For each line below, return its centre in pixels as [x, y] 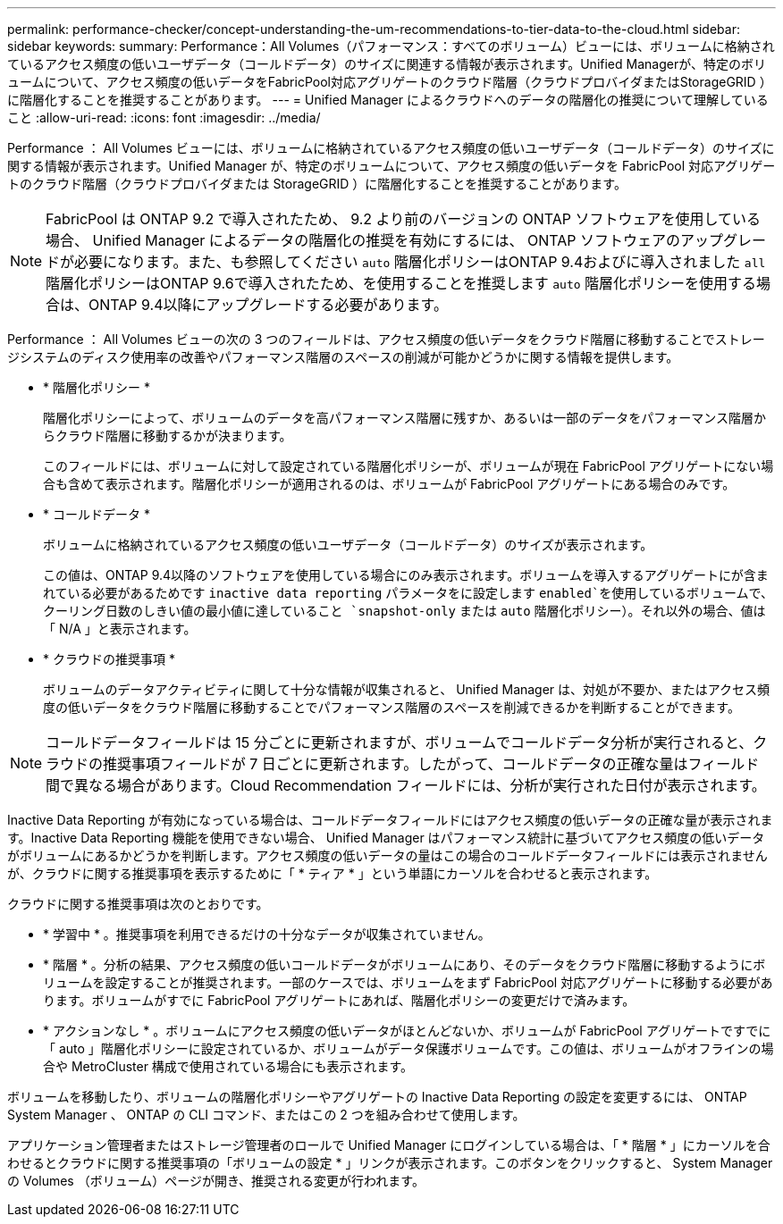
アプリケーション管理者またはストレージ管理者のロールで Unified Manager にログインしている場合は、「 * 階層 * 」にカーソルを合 [389, 1145]
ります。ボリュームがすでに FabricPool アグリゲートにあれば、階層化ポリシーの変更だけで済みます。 [339, 1000]
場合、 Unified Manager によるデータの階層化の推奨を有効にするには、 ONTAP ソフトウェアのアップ [384, 240]
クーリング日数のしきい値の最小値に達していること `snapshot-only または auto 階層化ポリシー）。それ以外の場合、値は [404, 611]
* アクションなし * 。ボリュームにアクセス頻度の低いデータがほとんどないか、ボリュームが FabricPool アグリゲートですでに [407, 1031]
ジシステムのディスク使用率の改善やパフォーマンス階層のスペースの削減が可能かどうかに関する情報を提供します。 [343, 357]
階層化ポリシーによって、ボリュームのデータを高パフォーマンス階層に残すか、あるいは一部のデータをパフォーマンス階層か [404, 418]
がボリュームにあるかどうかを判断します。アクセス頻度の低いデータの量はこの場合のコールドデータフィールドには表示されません [387, 855]
